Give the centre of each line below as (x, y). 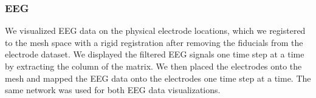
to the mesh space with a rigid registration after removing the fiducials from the (154, 42)
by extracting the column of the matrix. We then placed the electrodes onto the (153, 66)
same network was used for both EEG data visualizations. (113, 90)
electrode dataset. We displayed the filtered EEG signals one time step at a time (155, 54)
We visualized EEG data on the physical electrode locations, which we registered (155, 31)
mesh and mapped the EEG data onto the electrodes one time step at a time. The (158, 78)
